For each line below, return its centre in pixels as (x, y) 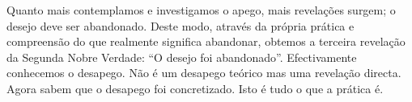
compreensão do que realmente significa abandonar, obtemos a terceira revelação (206, 41)
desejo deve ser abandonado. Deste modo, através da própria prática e (181, 25)
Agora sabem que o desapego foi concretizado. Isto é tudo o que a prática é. (195, 88)
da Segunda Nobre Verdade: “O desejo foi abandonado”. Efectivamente (182, 57)
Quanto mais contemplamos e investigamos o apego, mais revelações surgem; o (201, 10)
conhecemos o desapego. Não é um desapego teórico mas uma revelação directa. (204, 73)
